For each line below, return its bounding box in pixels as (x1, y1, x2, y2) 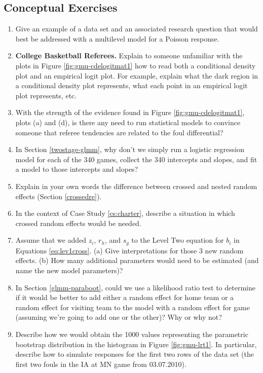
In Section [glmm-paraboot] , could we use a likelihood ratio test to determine (15, 282, 255, 292)
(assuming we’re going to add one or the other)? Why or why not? (15, 312, 222, 322)
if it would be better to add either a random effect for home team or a (15, 292, 234, 303)
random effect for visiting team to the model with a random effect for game (15, 302, 250, 312)
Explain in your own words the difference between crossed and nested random (15, 180, 257, 191)
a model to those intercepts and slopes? (15, 164, 138, 174)
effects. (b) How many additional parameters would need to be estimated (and (15, 255, 259, 266)
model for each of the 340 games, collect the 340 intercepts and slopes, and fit (15, 154, 257, 164)
